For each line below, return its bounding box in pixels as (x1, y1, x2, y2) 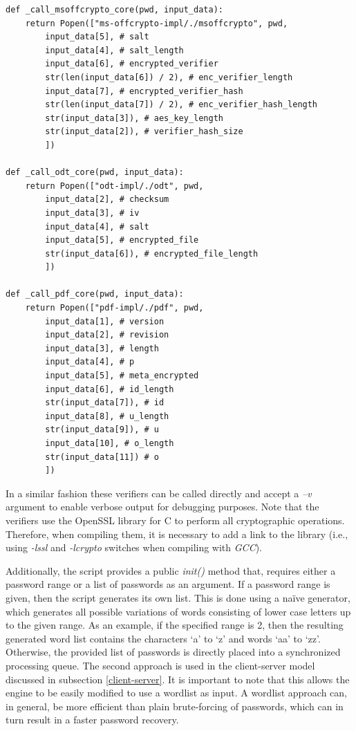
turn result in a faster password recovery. (6, 712, 179, 727)
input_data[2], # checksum (45, 194, 169, 205)
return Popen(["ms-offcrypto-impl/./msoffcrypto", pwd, (25, 18, 288, 28)
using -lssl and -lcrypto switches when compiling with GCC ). (6, 540, 262, 555)
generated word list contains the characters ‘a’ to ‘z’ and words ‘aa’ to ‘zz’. (6, 631, 321, 645)
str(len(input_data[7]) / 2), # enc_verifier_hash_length (45, 100, 318, 110)
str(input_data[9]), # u (45, 425, 159, 435)
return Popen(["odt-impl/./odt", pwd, (25, 181, 204, 191)
